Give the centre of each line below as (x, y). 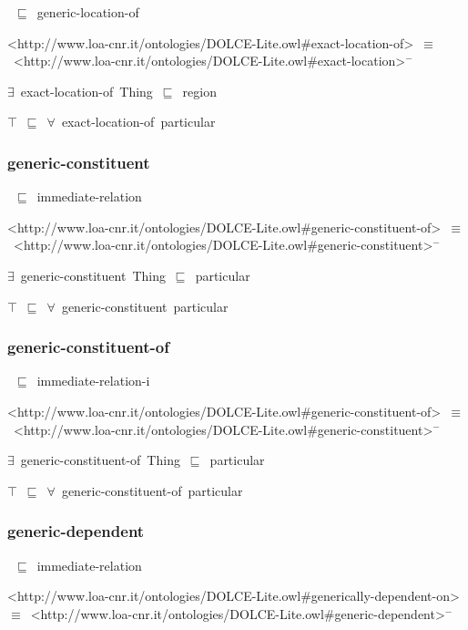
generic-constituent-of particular (152, 490)
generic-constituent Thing (93, 275)
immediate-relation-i (93, 381)
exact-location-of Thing (86, 91)
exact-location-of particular (138, 122)
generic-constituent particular (145, 306)
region (199, 91)
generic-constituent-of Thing (100, 460)
